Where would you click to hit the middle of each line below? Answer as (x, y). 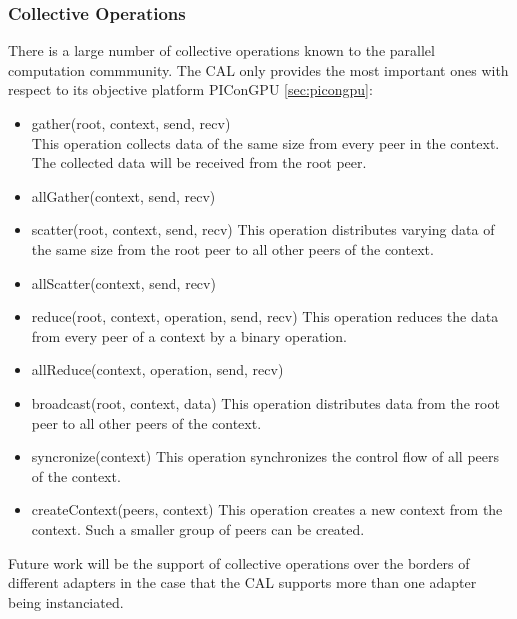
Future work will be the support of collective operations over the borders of (239, 562)
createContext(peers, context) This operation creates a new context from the (267, 509)
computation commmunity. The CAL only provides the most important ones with (258, 69)
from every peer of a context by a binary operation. (189, 335)
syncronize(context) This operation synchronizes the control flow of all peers (265, 456)
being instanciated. (66, 601)
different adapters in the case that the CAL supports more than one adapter (242, 582)
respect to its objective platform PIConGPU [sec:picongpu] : (190, 89)
